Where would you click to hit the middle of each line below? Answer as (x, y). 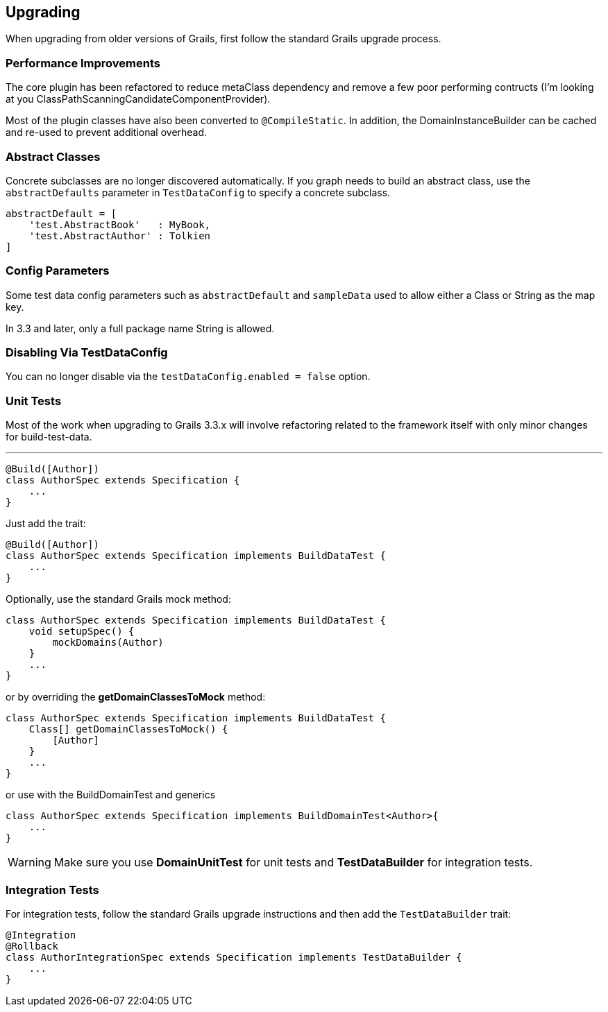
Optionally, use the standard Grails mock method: (118, 599)
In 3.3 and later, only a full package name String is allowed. (140, 328)
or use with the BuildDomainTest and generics (111, 795)
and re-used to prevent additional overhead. (107, 132)
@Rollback (32, 946)
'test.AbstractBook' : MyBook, (120, 224)
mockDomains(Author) (108, 643)
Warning (29, 863)
